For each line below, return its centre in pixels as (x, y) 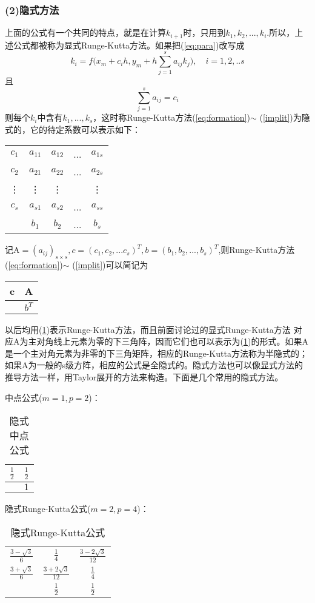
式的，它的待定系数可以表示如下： (73, 129)
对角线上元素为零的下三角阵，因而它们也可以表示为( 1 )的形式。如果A (172, 341)
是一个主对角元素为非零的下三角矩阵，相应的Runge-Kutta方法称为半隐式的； (156, 353)
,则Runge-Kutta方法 (257, 250)
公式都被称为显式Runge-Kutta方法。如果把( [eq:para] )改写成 (129, 45)
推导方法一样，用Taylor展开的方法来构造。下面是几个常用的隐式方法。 (144, 377)
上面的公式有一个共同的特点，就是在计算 (85, 32)
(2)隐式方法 (32, 9)
